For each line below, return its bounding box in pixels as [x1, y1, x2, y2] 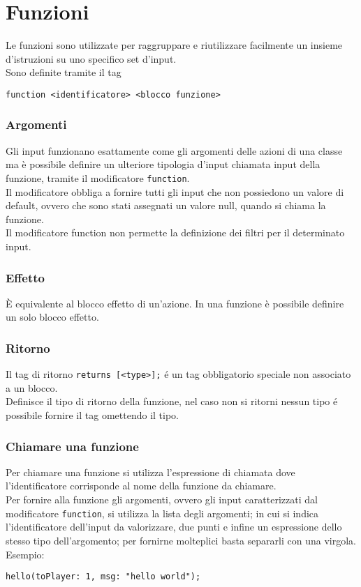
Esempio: [6, 547, 45, 561]
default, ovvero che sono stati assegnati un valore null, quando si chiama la [6, 198, 326, 213]
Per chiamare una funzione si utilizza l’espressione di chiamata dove [6, 464, 295, 479]
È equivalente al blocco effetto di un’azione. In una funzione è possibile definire [6, 296, 344, 310]
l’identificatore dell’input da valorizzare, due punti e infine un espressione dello [6, 519, 342, 534]
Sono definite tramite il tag [6, 65, 121, 79]
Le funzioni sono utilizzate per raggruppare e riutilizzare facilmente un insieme [6, 38, 343, 52]
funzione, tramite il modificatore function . [6, 170, 190, 185]
